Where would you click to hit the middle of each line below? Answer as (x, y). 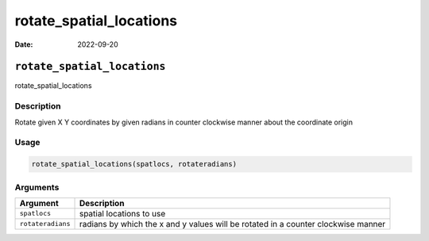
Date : (24, 44)
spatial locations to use (122, 213)
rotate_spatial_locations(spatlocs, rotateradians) (134, 164)
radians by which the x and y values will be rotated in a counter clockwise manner (232, 224)
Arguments (37, 187)
